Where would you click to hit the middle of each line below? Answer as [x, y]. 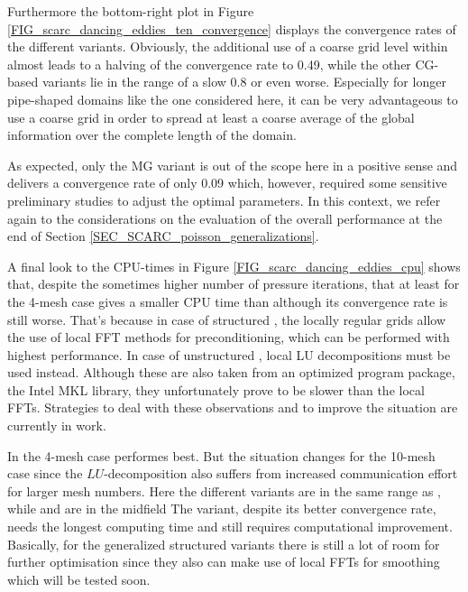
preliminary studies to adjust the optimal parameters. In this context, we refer [224, 200]
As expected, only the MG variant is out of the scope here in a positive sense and [233, 165]
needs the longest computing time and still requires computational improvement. [230, 527]
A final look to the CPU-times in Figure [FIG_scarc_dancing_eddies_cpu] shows [234, 266]
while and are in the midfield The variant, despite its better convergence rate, [222, 509]
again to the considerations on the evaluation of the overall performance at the [225, 218]
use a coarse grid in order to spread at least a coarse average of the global [211, 117]
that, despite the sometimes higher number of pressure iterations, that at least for [234, 284]
